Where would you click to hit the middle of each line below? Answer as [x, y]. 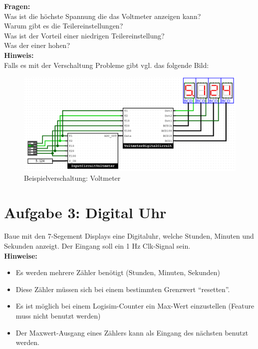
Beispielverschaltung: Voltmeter [72, 177]
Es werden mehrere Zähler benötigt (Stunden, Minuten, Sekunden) [118, 272]
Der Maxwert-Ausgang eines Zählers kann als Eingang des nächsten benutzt [132, 332]
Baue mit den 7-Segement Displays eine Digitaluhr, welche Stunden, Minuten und [129, 236]
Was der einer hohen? [37, 45]
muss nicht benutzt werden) [58, 316]
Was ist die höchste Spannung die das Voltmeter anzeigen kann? [103, 16]
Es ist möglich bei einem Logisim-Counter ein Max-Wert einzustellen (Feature [135, 306]
